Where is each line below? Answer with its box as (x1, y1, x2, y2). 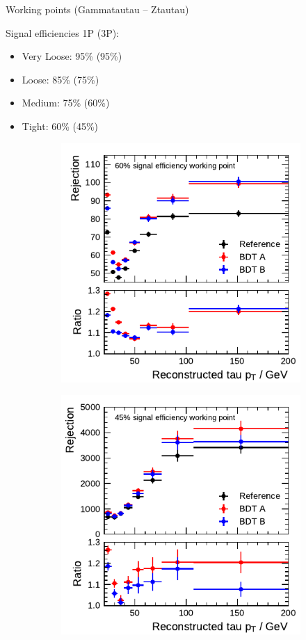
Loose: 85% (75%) (22, 72, 99, 86)
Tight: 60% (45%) (22, 118, 99, 133)
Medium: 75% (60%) (22, 95, 110, 110)
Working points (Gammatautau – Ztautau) (6, 2, 189, 16)
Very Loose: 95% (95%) (22, 49, 122, 63)
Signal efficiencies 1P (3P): (6, 25, 120, 40)
